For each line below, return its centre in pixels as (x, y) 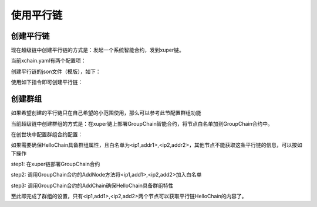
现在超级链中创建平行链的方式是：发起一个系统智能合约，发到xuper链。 (97, 50)
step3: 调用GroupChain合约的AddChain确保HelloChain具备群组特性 (92, 185)
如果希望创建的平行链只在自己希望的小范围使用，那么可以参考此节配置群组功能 (106, 113)
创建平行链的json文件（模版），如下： (56, 71)
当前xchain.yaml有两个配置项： (48, 61)
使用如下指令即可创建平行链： (47, 82)
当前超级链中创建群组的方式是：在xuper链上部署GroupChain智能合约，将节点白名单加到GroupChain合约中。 (142, 123)
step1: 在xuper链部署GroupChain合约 (55, 164)
